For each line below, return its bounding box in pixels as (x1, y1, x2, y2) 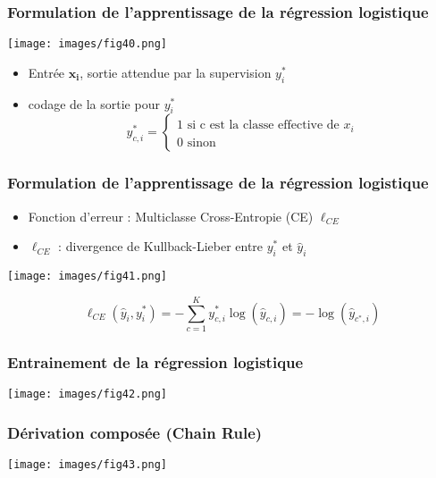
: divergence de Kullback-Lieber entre (58, 237, 264, 256)
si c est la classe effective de (187, 119, 340, 132)
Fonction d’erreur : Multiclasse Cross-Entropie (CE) (28, 206, 314, 225)
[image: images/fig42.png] (7, 388, 167, 401)
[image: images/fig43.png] (7, 457, 167, 471)
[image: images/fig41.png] (7, 270, 167, 283)
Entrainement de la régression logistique (7, 350, 304, 373)
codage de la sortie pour (28, 94, 160, 113)
